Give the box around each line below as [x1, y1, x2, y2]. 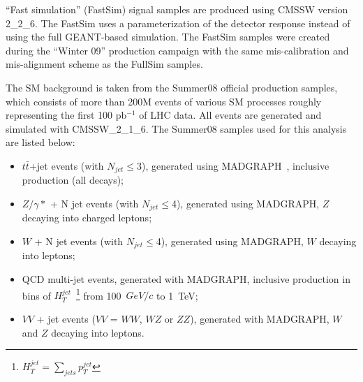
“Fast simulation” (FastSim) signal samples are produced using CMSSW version [6, 2, 348, 16]
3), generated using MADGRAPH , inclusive [137, 158, 329, 172]
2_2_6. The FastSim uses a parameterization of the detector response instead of [6, 15, 350, 30]
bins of [22, 288, 51, 302]
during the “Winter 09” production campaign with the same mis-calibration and [6, 43, 349, 57]
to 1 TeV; [156, 288, 198, 302]
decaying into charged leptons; [22, 210, 152, 225]
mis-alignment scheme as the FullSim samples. [6, 57, 203, 71]
